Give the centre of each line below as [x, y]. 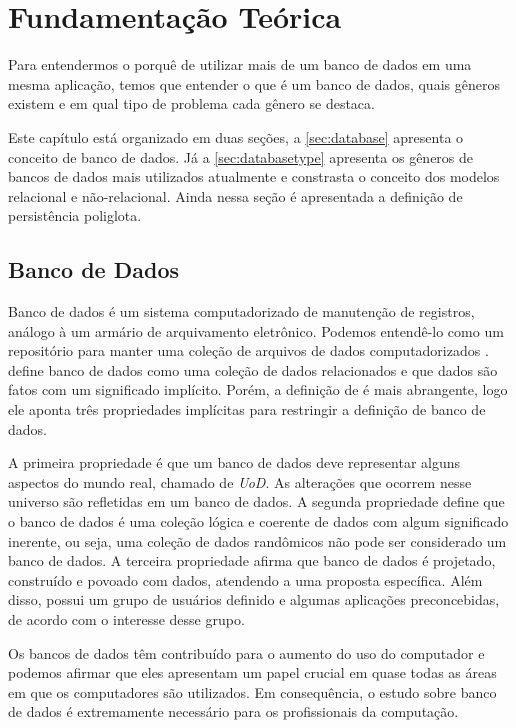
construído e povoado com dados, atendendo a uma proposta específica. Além [245, 579]
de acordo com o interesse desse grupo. [126, 618]
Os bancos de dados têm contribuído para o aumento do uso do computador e [246, 652]
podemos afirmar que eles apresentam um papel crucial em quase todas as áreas [252, 672]
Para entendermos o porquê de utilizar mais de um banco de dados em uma [240, 64]
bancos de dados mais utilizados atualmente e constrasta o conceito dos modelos [254, 176]
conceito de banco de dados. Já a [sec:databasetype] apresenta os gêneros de [241, 156]
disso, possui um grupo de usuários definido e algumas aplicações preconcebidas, [254, 599]
